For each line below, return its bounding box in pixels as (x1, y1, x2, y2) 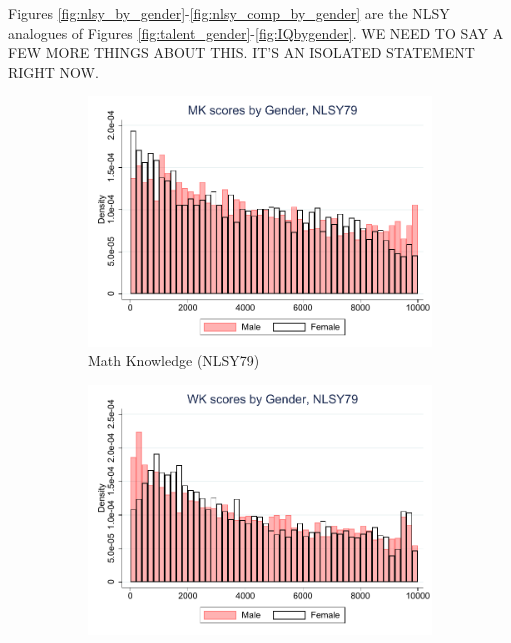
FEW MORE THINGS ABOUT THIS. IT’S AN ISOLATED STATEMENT (8, 42, 475, 63)
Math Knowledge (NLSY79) (88, 350, 260, 371)
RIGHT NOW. (8, 61, 99, 82)
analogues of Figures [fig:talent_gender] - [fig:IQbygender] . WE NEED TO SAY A (8, 22, 504, 43)
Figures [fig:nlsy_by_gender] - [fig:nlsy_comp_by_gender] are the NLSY (8, 3, 450, 23)
